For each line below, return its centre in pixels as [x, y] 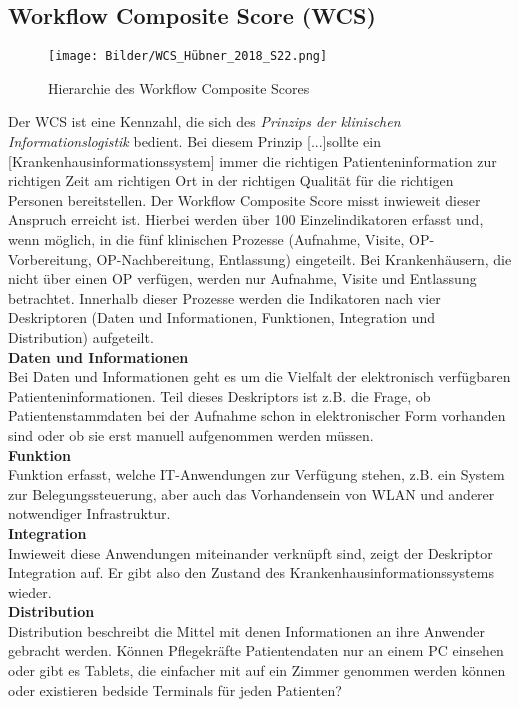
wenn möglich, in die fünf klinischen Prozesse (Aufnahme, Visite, [206, 239]
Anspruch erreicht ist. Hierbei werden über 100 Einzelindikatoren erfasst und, [246, 219]
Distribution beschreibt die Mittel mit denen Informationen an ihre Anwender [246, 630]
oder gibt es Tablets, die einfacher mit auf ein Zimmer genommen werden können [257, 670]
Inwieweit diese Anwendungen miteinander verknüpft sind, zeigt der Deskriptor [250, 552]
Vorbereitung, [50, 258]
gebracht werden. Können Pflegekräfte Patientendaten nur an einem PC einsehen [256, 650]
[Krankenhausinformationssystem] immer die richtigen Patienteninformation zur [252, 160]
